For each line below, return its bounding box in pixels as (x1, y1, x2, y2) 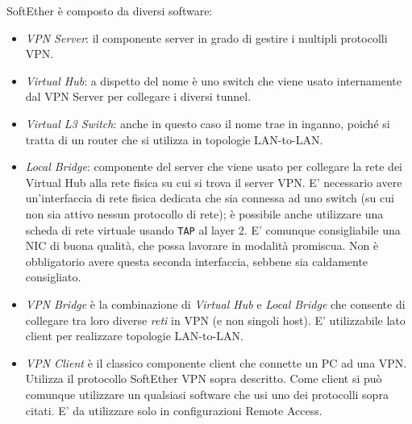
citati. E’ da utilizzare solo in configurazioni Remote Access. (25, 401, 323, 418)
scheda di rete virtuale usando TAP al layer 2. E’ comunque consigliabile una (25, 221, 401, 238)
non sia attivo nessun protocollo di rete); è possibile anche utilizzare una (25, 205, 384, 222)
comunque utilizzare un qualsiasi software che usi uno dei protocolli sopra (25, 385, 389, 402)
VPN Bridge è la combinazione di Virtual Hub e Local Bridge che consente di (25, 295, 406, 312)
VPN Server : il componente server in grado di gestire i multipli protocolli (25, 29, 388, 46)
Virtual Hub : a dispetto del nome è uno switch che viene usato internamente (25, 72, 402, 89)
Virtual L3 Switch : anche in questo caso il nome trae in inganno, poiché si (25, 114, 390, 131)
